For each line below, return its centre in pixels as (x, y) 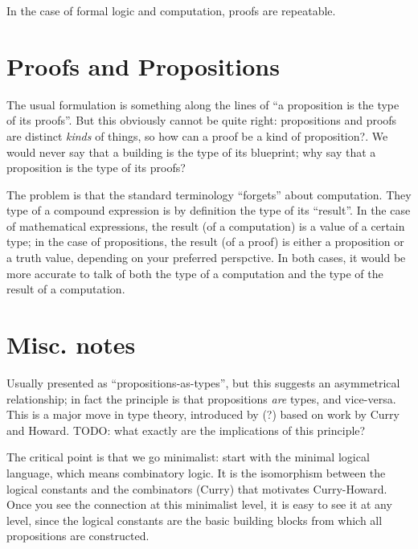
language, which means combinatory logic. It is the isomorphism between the (196, 472)
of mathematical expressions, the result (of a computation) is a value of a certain (206, 225)
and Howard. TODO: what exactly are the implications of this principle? (186, 430)
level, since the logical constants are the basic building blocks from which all (195, 520)
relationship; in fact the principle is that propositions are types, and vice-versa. (201, 398)
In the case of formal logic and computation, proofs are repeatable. (171, 10)
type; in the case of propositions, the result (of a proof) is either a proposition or (205, 242)
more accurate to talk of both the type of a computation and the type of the (195, 273)
